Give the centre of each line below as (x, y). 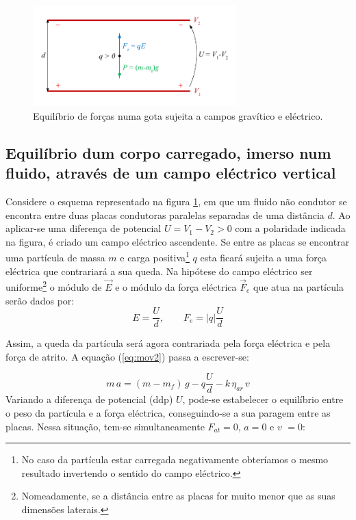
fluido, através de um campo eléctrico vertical (171, 173)
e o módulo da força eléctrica (176, 286)
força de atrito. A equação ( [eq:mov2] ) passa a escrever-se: (127, 356)
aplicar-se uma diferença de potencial (84, 228)
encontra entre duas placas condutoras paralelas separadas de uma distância (165, 214)
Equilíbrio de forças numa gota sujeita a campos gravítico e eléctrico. (178, 115)
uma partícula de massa (55, 258)
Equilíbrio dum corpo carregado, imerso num (168, 152)
